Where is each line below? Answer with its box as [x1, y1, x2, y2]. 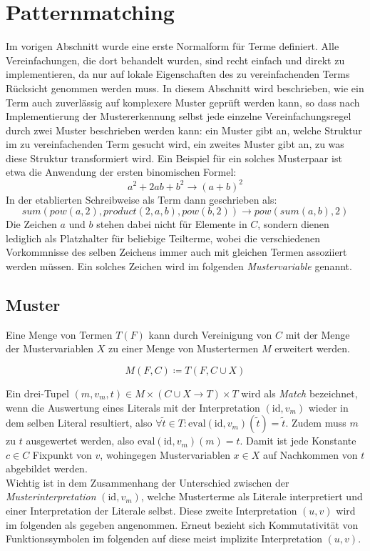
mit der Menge [285, 327, 350, 342]
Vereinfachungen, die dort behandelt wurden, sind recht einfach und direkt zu [6, 52, 345, 67]
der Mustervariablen [6, 341, 94, 356]
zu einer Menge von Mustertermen [108, 341, 259, 356]
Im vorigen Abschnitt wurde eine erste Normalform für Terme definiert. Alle [6, 39, 339, 54]
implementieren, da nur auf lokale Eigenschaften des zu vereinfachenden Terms [6, 66, 350, 81]
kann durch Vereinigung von [148, 327, 272, 342]
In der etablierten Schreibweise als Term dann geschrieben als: [6, 192, 277, 207]
